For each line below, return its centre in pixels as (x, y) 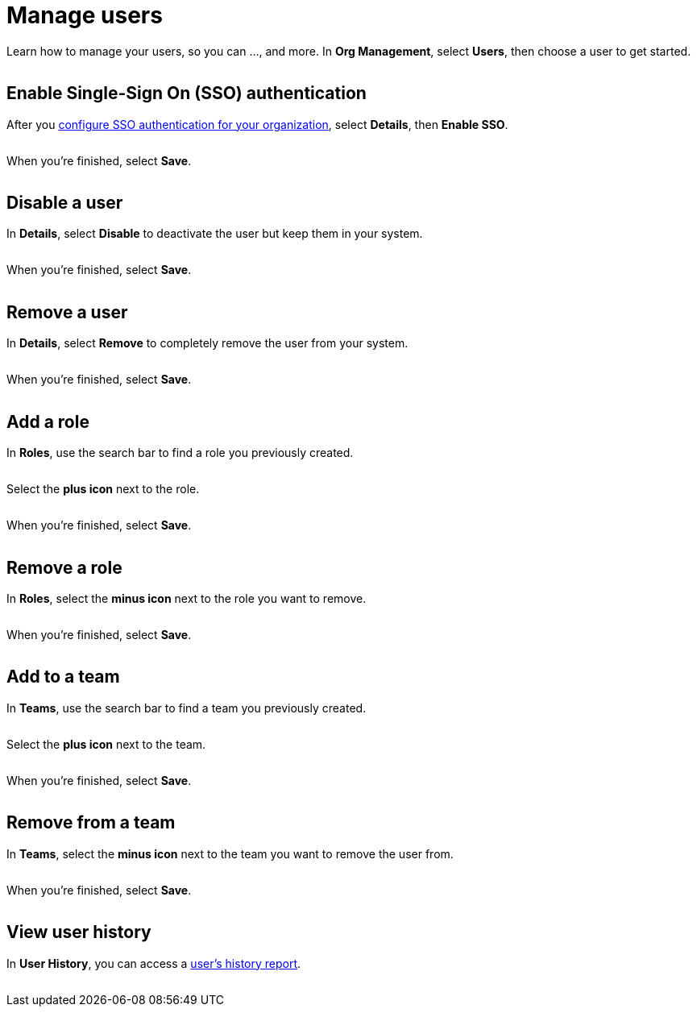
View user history (79, 932)
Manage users (85, 15)
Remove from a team (91, 823)
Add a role (48, 421)
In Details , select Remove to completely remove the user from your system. (207, 343)
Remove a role (64, 567)
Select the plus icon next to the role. (103, 489)
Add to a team (63, 677)
